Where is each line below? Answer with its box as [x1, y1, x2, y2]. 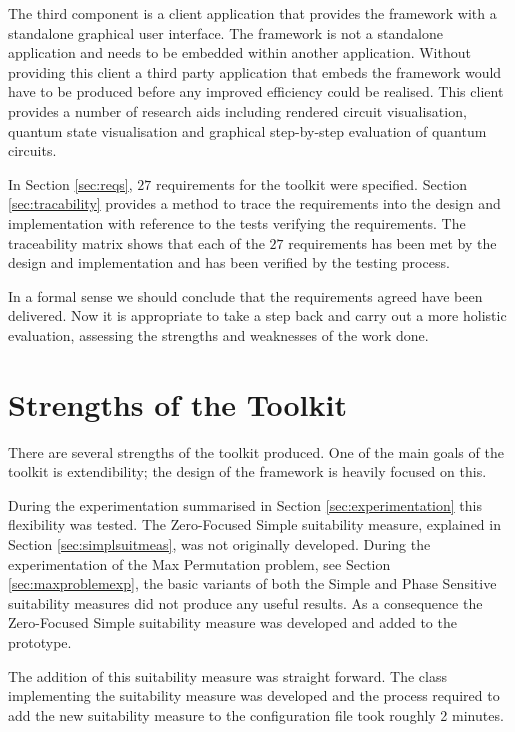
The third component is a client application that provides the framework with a [8, 3, 497, 23]
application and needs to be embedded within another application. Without [8, 42, 471, 63]
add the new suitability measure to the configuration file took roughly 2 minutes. [8, 704, 504, 725]
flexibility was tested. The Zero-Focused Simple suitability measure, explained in [8, 514, 501, 535]
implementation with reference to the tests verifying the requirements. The [8, 212, 466, 233]
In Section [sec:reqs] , [8, 173, 133, 194]
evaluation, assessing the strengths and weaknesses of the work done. [8, 324, 429, 345]
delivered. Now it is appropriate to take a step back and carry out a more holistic [8, 305, 507, 326]
